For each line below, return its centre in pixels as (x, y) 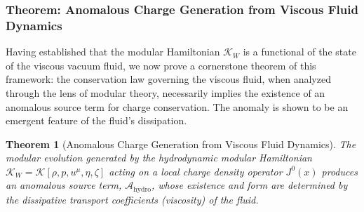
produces (339, 171)
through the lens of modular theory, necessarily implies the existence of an (166, 92)
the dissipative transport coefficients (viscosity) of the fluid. (132, 199)
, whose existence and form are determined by (249, 185)
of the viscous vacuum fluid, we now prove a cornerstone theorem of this (161, 65)
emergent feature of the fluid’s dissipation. (96, 120)
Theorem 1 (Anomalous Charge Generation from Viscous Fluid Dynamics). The (181, 144)
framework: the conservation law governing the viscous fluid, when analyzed (168, 79)
